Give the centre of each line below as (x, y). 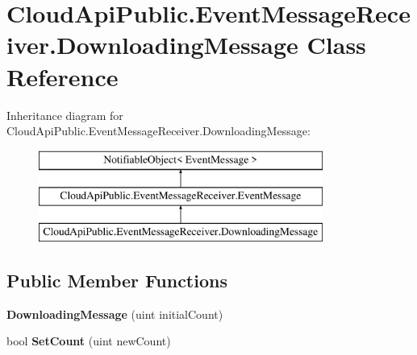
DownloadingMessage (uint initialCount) (115, 314)
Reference (63, 76)
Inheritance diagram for (65, 115)
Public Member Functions (117, 281)
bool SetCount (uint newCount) (89, 341)
